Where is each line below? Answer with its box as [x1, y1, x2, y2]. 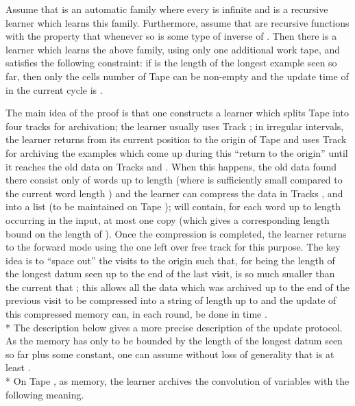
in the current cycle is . [5, 82, 103, 97]
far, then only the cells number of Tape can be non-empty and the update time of [5, 68, 349, 83]
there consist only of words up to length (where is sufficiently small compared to [5, 173, 343, 187]
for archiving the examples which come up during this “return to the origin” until [5, 145, 348, 160]
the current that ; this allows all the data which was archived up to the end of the [5, 279, 350, 294]
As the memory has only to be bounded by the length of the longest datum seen [5, 333, 343, 348]
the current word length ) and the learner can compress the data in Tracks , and [5, 186, 343, 200]
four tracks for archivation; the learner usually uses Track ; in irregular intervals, [5, 118, 344, 133]
